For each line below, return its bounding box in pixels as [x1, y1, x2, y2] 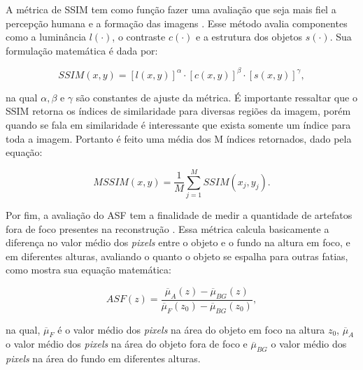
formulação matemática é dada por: [6, 43, 158, 57]
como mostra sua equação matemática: [6, 262, 171, 277]
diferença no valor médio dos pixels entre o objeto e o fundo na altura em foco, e [6, 235, 350, 250]
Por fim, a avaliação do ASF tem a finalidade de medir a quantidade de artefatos [6, 207, 353, 222]
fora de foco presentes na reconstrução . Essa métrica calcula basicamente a [6, 221, 329, 236]
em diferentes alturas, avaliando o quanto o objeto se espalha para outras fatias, [6, 248, 348, 263]
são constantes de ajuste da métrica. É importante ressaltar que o [76, 90, 357, 104]
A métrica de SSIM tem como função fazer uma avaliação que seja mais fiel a [6, 2, 336, 16]
